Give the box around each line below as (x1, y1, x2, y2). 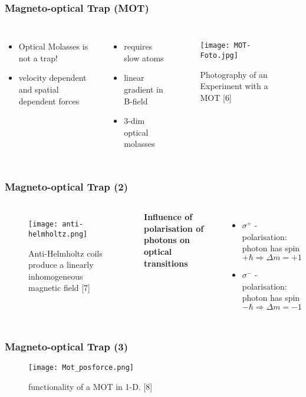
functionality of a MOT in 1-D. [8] (28, 380, 153, 392)
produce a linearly (28, 258, 94, 271)
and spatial (18, 83, 59, 95)
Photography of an (200, 68, 268, 80)
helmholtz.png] (28, 229, 88, 238)
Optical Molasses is (18, 40, 88, 53)
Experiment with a (200, 80, 268, 92)
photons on (144, 234, 190, 246)
